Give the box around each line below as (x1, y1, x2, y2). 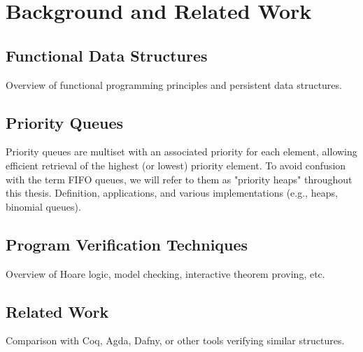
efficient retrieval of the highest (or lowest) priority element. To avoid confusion (6, 157, 346, 172)
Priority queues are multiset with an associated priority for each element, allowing (6, 144, 357, 159)
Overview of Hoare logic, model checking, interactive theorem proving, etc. (6, 266, 325, 281)
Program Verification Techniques (6, 233, 248, 255)
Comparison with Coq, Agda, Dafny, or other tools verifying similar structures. (6, 333, 345, 348)
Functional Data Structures (6, 44, 208, 66)
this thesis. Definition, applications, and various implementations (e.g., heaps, (6, 185, 338, 200)
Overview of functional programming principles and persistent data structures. (6, 77, 342, 92)
